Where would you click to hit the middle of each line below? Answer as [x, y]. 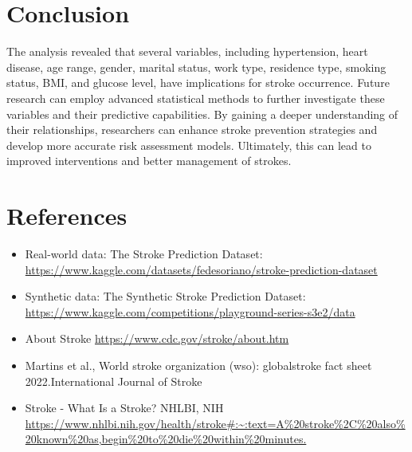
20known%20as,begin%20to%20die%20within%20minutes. [166, 439]
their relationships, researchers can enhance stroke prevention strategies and [192, 130]
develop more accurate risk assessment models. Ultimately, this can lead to [189, 145]
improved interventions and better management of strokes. [149, 161]
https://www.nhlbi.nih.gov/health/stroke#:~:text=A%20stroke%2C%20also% [215, 423]
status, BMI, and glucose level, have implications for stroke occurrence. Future [198, 83]
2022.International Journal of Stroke [114, 381]
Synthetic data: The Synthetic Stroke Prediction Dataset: [165, 296]
